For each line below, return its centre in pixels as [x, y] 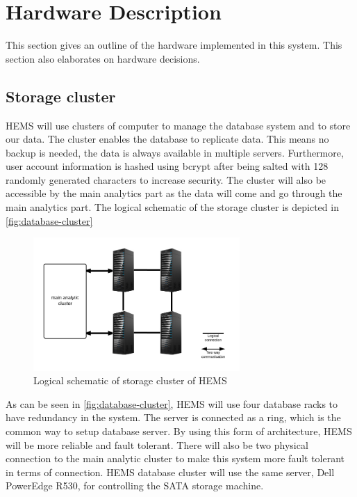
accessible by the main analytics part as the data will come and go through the [174, 193]
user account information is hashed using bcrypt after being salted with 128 [167, 166]
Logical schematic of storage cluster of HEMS [130, 380]
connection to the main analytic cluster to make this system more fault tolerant [175, 458]
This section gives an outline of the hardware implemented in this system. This [174, 45]
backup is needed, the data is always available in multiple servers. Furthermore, [175, 152]
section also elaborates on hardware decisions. [103, 58]
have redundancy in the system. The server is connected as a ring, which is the [173, 417]
